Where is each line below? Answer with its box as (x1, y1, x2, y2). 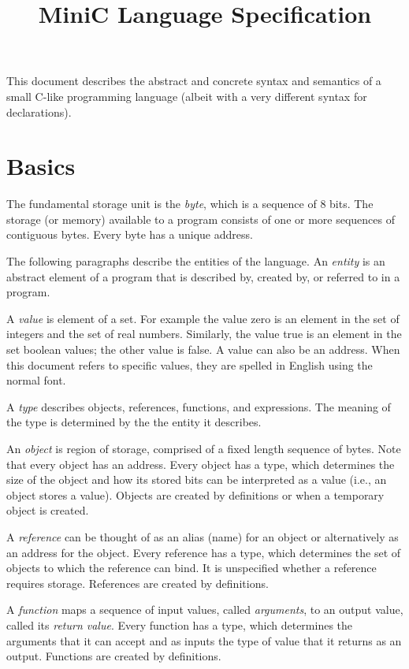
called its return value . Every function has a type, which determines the (6, 616, 353, 633)
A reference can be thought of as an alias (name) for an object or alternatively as (6, 528, 399, 544)
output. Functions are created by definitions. (6, 648, 221, 664)
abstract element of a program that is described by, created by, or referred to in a (6, 268, 400, 284)
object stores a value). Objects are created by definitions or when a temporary (6, 486, 385, 503)
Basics (6, 150, 76, 182)
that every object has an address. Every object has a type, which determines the (6, 455, 395, 472)
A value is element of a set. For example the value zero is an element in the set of (6, 310, 400, 326)
